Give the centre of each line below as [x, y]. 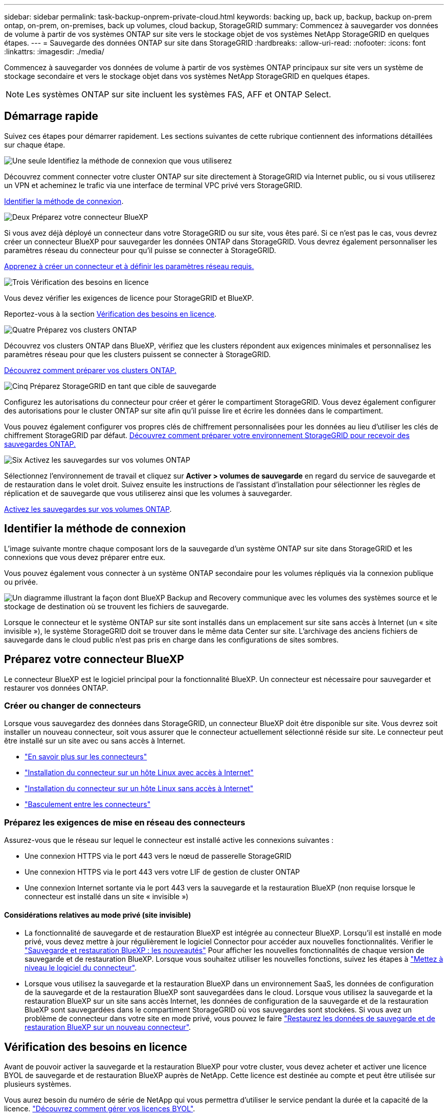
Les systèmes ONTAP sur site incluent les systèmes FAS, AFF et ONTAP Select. [179, 94]
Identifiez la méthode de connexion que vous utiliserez [140, 160]
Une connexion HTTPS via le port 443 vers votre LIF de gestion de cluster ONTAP [162, 872]
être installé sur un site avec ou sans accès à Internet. [95, 741]
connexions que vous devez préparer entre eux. [85, 557]
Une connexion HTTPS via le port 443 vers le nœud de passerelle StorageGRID [158, 856]
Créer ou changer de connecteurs [73, 705]
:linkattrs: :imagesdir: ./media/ [54, 51]
